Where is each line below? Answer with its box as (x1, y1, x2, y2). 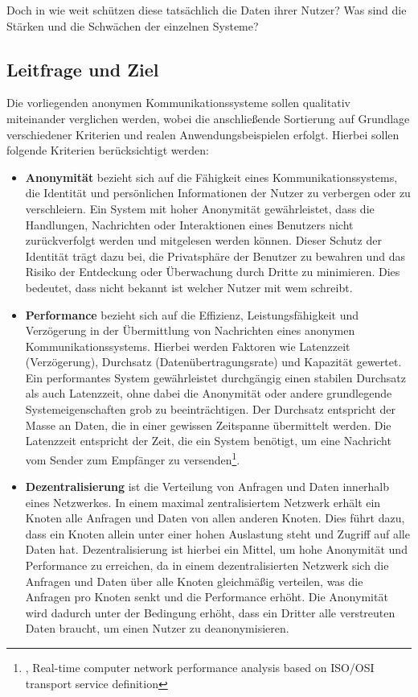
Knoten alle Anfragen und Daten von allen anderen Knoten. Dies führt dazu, (25, 509, 405, 526)
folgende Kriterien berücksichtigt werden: (6, 142, 209, 159)
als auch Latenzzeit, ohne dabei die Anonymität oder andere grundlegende (25, 385, 392, 402)
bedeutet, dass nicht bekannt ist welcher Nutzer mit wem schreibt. (25, 278, 353, 295)
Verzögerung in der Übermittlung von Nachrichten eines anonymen (25, 322, 355, 339)
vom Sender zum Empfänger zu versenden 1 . (25, 448, 240, 468)
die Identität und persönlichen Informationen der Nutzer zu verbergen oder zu (25, 184, 411, 201)
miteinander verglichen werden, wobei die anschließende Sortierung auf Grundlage (6, 109, 410, 126)
